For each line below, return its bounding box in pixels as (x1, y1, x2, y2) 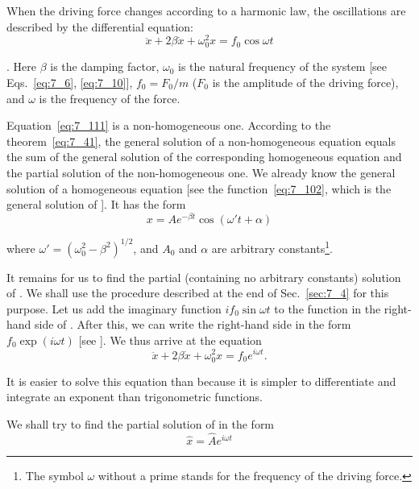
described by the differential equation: (6, 18, 193, 35)
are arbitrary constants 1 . (211, 237, 333, 256)
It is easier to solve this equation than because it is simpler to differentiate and (6, 372, 396, 389)
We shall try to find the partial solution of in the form (6, 415, 275, 432)
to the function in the (274, 300, 381, 317)
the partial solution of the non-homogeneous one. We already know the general (6, 164, 396, 180)
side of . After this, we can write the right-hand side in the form (35, 316, 351, 333)
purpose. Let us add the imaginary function (6, 300, 222, 317)
